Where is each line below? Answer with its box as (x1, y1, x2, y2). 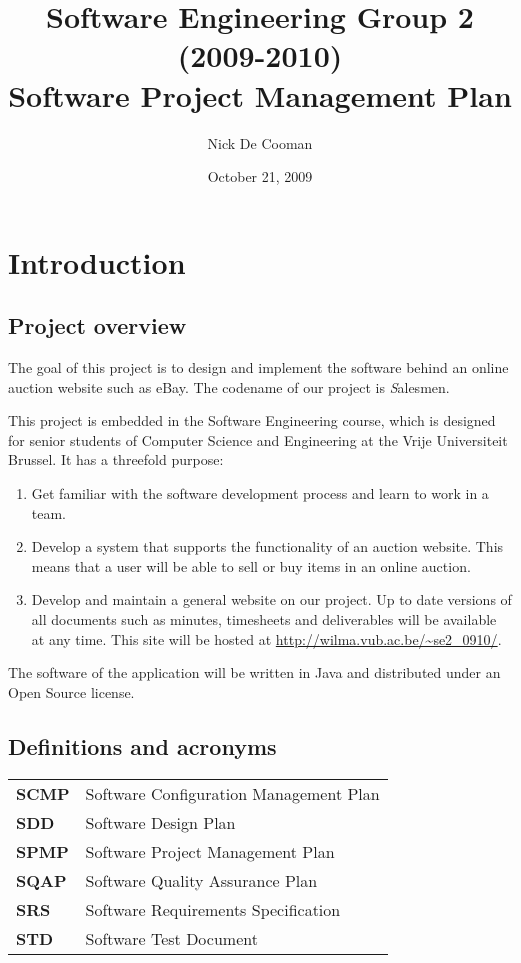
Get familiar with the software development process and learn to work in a (31, 483, 489, 504)
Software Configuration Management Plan (85, 781, 380, 805)
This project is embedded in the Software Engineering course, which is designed (8, 410, 496, 431)
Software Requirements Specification (85, 897, 341, 921)
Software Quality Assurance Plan (85, 868, 318, 892)
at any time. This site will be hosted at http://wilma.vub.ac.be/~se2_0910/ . (31, 628, 502, 649)
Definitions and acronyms (8, 730, 277, 761)
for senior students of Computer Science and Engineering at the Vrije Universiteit (8, 429, 508, 450)
